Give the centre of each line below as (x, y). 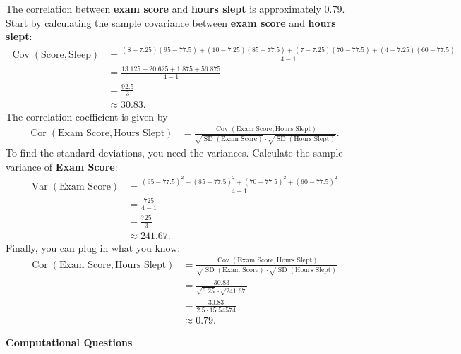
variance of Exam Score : (62, 166)
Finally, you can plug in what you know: (93, 247)
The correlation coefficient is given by (87, 116)
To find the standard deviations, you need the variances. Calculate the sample (174, 153)
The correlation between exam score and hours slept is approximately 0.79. (175, 8)
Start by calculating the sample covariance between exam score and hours (171, 22)
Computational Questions (69, 342)
